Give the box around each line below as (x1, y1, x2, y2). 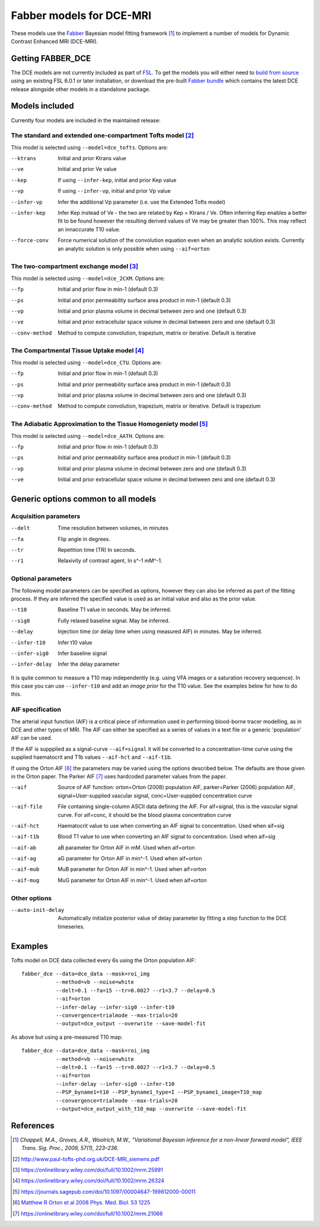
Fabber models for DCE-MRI (11, 9, 152, 22)
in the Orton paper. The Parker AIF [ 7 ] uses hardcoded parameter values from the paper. (11, 773, 228, 780)
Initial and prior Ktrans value (57, 155, 127, 162)
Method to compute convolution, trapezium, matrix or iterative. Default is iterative (57, 329, 256, 336)
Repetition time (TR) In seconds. (57, 546, 136, 554)
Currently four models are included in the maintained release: (11, 116, 161, 124)
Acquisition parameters (11, 512, 81, 520)
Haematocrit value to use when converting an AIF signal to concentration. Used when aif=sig (57, 822, 284, 829)
